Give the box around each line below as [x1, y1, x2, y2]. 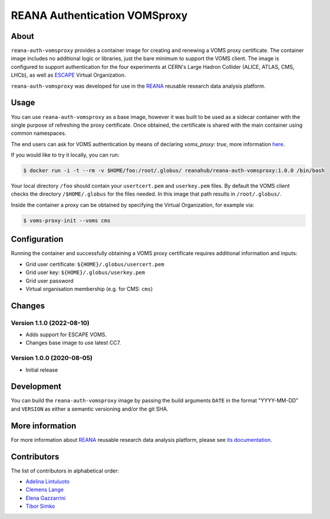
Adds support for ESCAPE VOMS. [25, 331, 107, 338]
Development [11, 382, 62, 392]
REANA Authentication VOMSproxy [11, 9, 188, 22]
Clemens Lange [25, 486, 64, 493]
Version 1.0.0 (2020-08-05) [11, 354, 93, 362]
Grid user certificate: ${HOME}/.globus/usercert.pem [25, 260, 164, 267]
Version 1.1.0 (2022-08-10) [11, 319, 90, 327]
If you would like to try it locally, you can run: [11, 151, 120, 158]
